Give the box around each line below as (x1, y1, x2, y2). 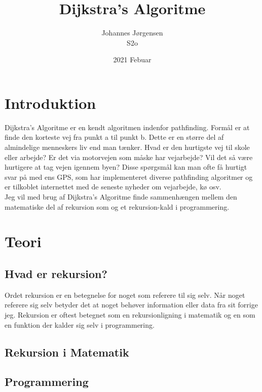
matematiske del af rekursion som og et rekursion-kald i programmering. (5, 201, 230, 212)
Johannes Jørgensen (101, 27, 163, 38)
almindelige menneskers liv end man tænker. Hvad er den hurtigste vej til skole (5, 142, 250, 152)
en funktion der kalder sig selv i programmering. (5, 319, 155, 330)
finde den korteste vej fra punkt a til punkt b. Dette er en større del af (5, 132, 224, 142)
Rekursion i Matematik (5, 344, 129, 360)
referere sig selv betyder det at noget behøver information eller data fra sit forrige (5, 299, 258, 310)
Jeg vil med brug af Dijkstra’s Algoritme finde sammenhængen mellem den (5, 191, 237, 202)
